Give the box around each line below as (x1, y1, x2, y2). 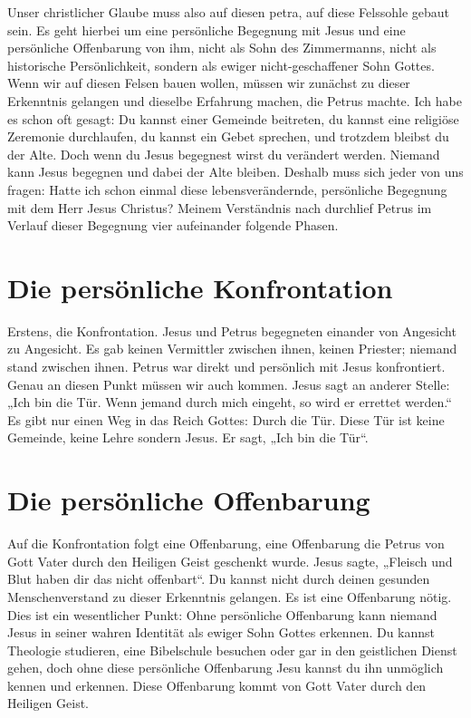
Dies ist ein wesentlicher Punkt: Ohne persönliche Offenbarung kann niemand (7, 605, 437, 624)
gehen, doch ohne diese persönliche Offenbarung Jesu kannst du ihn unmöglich (7, 658, 444, 677)
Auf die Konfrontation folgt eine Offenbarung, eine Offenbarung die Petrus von (7, 534, 445, 553)
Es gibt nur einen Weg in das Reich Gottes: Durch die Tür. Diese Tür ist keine (7, 410, 445, 429)
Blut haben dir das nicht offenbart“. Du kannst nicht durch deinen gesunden (7, 569, 430, 588)
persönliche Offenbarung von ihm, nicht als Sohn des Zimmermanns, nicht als (7, 38, 437, 57)
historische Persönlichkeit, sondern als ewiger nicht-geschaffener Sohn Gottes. (7, 55, 435, 74)
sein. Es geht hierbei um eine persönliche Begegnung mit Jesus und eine (7, 20, 406, 39)
